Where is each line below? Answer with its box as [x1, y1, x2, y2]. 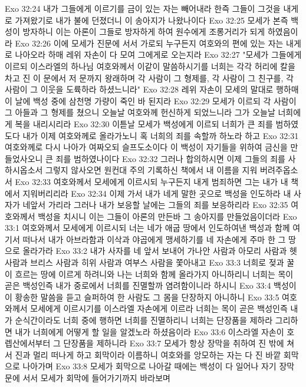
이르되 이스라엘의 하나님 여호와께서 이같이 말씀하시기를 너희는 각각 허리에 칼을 [5, 59, 295, 72]
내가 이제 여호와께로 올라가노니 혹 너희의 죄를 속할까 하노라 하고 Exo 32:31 [22, 129, 299, 141]
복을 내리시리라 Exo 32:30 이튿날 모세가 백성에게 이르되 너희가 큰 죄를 [15, 117, 273, 130]
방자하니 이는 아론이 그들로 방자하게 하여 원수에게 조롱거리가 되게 [22, 25, 265, 38]
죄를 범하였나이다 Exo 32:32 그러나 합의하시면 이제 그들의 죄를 [55, 152, 285, 164]
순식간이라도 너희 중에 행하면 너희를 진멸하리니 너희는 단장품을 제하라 [15, 314, 273, 326]
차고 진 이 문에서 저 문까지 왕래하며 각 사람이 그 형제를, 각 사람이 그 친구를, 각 [5, 71, 294, 84]
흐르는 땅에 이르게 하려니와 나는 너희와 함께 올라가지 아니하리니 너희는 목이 [15, 267, 294, 280]
